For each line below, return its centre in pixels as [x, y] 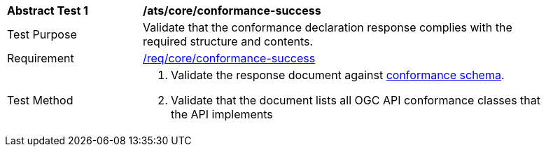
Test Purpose [42, 34]
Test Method [40, 100]
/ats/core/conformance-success [232, 11]
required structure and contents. [228, 41]
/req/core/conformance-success [229, 58]
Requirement [41, 58]
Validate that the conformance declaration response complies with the [328, 27]
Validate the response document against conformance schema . [338, 75]
